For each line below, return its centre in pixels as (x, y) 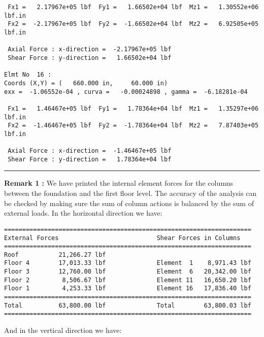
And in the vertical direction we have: (63, 330)
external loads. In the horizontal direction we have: (83, 213)
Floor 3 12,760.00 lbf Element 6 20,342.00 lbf (128, 272)
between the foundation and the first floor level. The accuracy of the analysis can (130, 193)
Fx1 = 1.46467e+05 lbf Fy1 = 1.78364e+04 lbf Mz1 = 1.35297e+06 (133, 108)
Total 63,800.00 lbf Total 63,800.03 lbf (128, 305)
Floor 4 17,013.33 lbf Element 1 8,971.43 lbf (128, 263)
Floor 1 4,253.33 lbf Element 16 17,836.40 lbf (128, 289)
